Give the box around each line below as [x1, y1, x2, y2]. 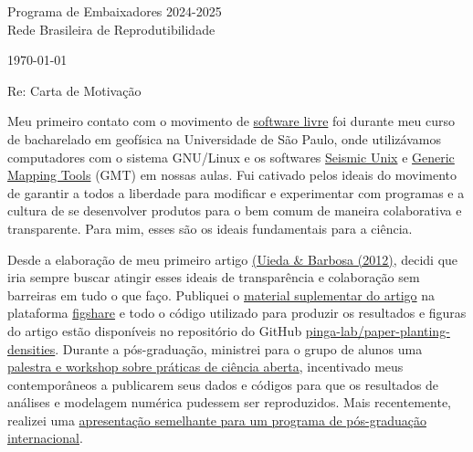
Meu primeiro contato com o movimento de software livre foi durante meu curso [7, 111, 455, 131]
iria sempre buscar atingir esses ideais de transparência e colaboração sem [7, 268, 420, 287]
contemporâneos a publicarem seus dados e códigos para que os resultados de [7, 374, 439, 394]
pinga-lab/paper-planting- [305, 321, 450, 340]
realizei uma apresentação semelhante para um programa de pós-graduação [7, 410, 426, 429]
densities [7, 339, 56, 358]
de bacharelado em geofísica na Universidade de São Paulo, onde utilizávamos [7, 129, 441, 148]
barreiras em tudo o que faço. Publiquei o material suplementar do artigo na [7, 285, 436, 304]
